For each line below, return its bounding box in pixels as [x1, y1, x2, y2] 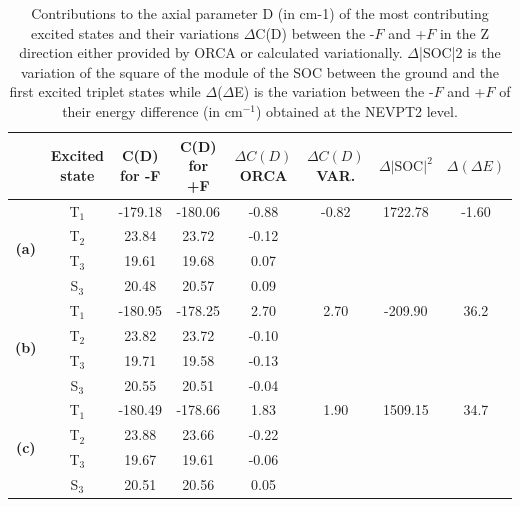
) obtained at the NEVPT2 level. [256, 100, 458, 121]
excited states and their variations [31, 22, 239, 43]
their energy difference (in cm [62, 100, 243, 121]
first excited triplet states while [9, 81, 201, 102]
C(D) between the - [255, 22, 375, 43]
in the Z [439, 22, 489, 43]
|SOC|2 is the [419, 42, 501, 63]
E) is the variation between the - [234, 81, 434, 102]
